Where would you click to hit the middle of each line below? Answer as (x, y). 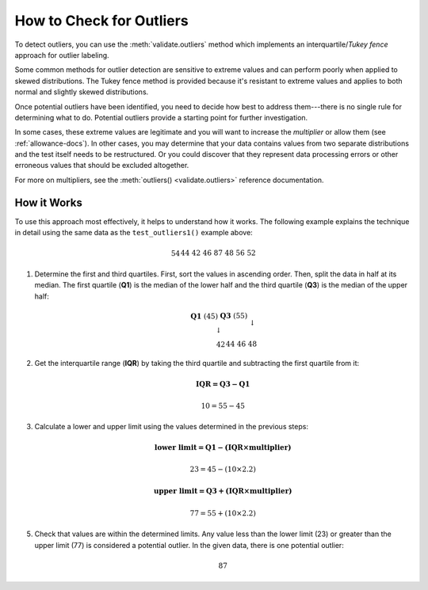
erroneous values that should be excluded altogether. (102, 166)
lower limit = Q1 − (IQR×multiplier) (223, 447)
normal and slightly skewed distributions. (82, 92)
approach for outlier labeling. (62, 55)
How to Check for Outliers (102, 21)
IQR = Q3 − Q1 (223, 384)
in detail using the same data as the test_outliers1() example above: (134, 233)
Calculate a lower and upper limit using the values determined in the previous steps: (172, 427)
